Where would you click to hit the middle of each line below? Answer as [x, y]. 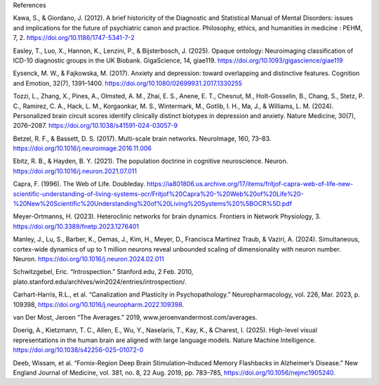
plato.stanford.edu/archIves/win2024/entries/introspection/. [100, 282]
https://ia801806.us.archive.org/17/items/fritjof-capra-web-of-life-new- [250, 184]
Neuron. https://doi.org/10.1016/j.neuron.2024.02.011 [88, 259]
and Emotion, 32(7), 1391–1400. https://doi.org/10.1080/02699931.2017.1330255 [127, 83]
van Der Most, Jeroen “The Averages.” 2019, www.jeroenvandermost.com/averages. [135, 317]
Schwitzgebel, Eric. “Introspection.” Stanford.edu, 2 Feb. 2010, [103, 272]
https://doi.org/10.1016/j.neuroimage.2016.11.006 [82, 148]
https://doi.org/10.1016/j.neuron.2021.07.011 [75, 171]
